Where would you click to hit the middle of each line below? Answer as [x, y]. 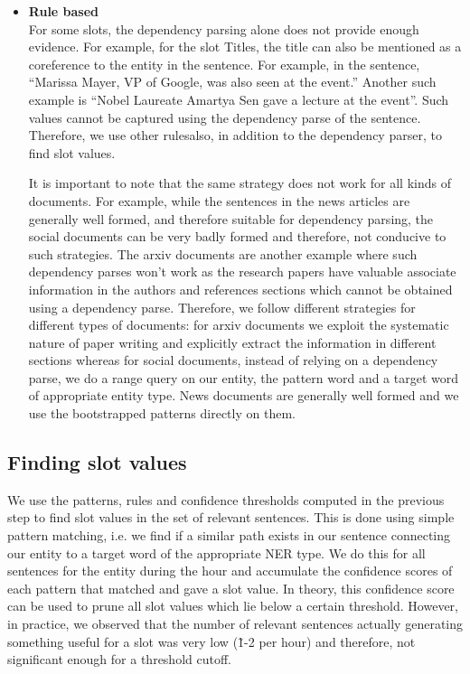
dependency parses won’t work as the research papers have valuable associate [242, 271]
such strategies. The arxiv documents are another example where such [223, 253]
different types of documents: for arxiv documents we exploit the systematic [239, 325]
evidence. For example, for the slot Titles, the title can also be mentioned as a [245, 47]
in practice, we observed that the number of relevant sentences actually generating [235, 624]
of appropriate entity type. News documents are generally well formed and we [244, 395]
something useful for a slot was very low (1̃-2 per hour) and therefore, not [211, 641]
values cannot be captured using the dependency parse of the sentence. [225, 117]
